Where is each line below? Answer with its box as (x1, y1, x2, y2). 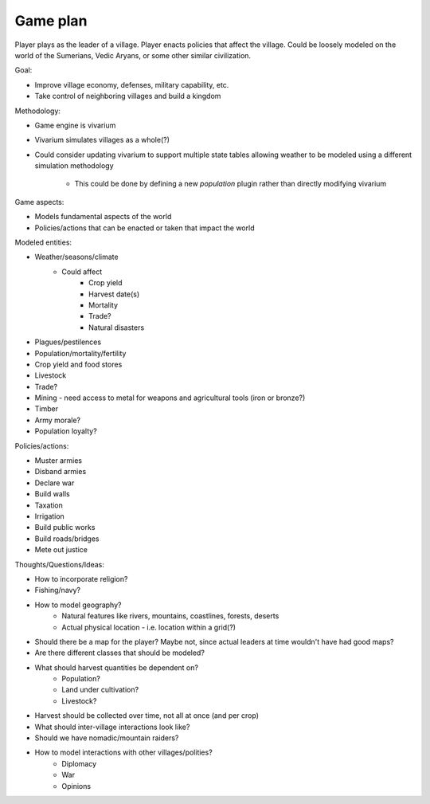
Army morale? (34, 415, 81, 425)
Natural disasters (88, 323, 145, 332)
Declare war (34, 478, 75, 488)
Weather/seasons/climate (34, 252, 119, 262)
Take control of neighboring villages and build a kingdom (34, 92, 221, 101)
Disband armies (34, 467, 87, 477)
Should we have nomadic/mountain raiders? (34, 733, 179, 743)
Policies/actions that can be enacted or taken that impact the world (34, 223, 255, 233)
